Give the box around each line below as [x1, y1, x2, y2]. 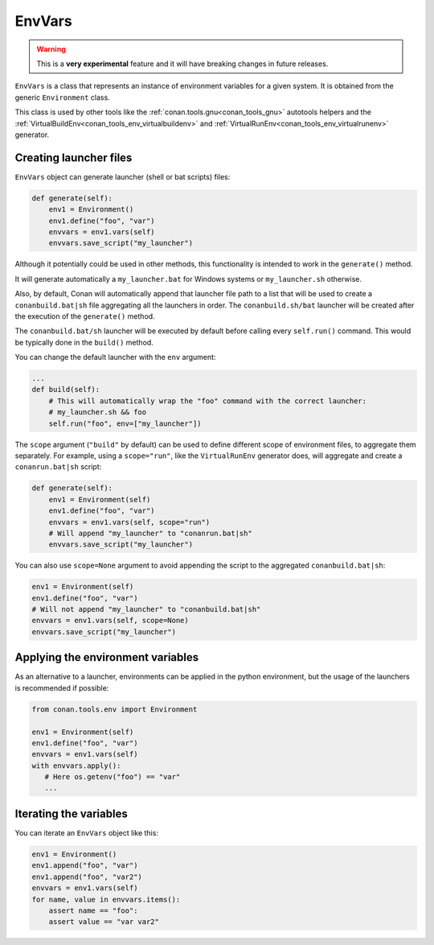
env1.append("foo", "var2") [31, 872, 142, 881]
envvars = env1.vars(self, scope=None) [31, 616, 189, 625]
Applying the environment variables [14, 650, 199, 664]
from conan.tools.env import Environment [31, 704, 198, 714]
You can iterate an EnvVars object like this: [14, 827, 158, 837]
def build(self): [31, 385, 100, 394]
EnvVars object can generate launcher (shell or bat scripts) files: [14, 171, 231, 181]
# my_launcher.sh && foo [48, 407, 147, 417]
